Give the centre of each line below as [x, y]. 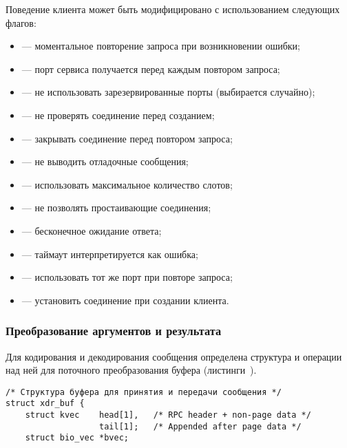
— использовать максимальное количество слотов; [127, 184]
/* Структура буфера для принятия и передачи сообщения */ [144, 392]
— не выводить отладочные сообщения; [105, 161]
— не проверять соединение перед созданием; [118, 115]
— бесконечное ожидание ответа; [92, 230]
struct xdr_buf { [45, 404]
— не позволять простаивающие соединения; [116, 207]
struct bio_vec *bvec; [77, 438]
